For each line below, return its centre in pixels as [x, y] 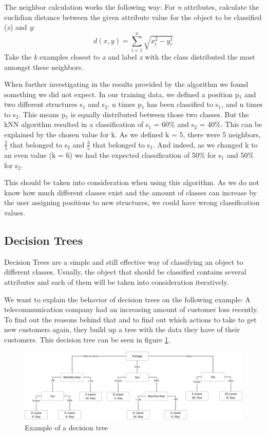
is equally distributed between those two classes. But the [160, 114]
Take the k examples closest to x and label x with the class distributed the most [130, 56]
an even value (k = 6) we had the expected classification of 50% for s [113, 155]
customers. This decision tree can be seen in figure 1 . [87, 339]
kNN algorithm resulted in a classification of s [77, 124]
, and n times [242, 104]
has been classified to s [183, 104]
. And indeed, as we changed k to [205, 144]
